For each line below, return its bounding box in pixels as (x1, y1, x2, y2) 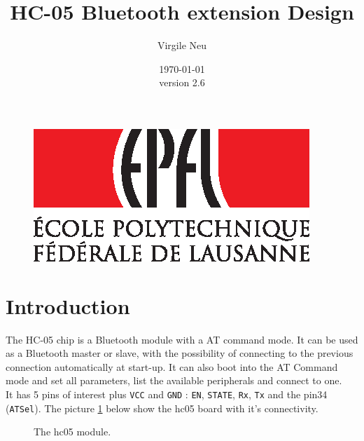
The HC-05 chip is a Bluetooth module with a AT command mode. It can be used (6, 332, 358, 346)
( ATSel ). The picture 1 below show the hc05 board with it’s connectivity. (6, 400, 318, 415)
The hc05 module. (34, 424, 111, 439)
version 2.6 (159, 75, 205, 90)
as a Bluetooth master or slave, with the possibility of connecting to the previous (6, 346, 353, 360)
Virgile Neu (157, 38, 207, 53)
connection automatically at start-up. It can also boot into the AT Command (6, 359, 338, 374)
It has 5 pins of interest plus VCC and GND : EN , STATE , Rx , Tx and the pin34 (6, 387, 328, 401)
